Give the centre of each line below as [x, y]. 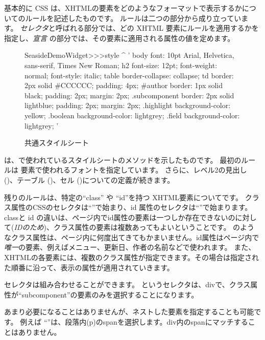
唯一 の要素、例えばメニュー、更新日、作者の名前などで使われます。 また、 [130, 247]
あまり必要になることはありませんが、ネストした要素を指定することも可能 [129, 312]
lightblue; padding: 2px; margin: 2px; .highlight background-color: [128, 105]
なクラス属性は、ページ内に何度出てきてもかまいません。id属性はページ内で [132, 237]
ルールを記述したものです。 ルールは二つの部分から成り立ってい [133, 18]
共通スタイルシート [57, 143]
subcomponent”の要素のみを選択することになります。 [110, 294]
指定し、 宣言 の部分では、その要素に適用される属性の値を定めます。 [119, 38]
